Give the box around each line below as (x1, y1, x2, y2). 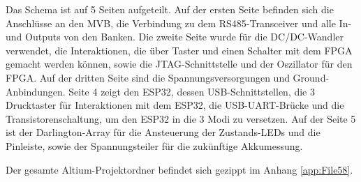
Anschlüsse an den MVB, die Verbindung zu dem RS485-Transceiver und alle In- (6, 15, 352, 30)
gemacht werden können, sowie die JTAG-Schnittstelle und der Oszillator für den (6, 56, 353, 71)
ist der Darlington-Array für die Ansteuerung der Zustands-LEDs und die (6, 125, 321, 139)
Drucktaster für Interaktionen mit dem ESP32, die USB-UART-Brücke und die (6, 98, 344, 112)
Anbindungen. (6, 84, 66, 98)
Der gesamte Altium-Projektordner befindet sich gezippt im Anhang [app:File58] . (6, 162, 353, 176)
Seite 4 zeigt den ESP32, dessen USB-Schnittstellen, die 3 (68, 84, 316, 98)
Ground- (293, 70, 330, 84)
